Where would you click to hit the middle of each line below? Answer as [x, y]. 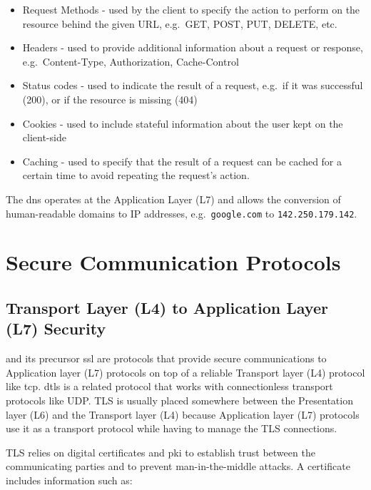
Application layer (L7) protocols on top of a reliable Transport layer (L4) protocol [185, 372]
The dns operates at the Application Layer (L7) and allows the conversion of [173, 199]
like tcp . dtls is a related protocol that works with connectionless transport [169, 386]
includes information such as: [69, 480]
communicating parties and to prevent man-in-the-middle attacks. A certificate [178, 466]
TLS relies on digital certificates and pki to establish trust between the [161, 452]
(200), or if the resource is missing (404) [110, 99]
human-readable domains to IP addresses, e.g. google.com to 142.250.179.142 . [182, 213]
